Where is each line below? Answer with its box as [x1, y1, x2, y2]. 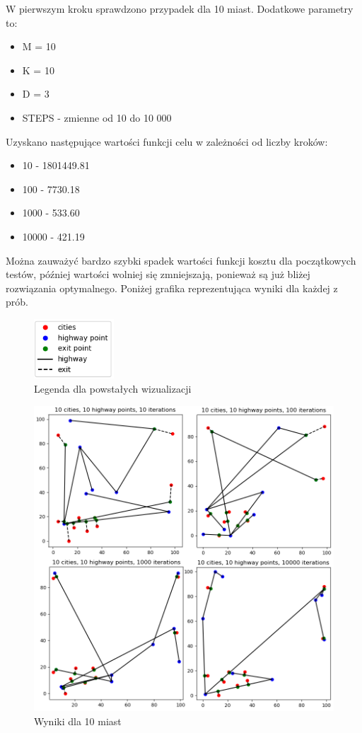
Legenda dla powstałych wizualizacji [34, 381, 192, 396]
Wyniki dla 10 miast [34, 713, 122, 728]
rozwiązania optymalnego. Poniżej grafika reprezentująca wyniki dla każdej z [6, 280, 338, 295]
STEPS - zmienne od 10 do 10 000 [22, 110, 172, 125]
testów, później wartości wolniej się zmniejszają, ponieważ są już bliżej [6, 267, 310, 282]
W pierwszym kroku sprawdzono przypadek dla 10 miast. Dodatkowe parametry [6, 1, 354, 16]
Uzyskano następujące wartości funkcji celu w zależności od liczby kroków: [6, 134, 328, 149]
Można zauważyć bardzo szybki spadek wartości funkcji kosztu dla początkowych [6, 253, 356, 267]
